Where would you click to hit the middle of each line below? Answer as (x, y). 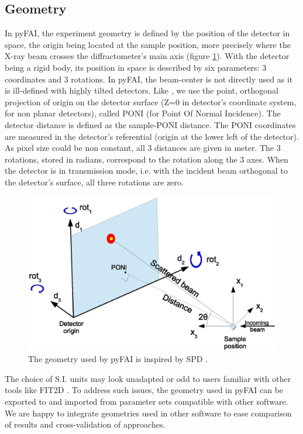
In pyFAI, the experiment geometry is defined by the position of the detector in (147, 33)
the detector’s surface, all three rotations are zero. (94, 182)
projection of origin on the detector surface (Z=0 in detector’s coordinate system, (151, 101)
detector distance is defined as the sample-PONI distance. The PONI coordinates (150, 124)
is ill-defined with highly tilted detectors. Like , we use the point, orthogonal (142, 90)
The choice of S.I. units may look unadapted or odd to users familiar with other (148, 378)
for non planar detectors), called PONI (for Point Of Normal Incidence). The (143, 113)
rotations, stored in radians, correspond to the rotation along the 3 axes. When (147, 159)
